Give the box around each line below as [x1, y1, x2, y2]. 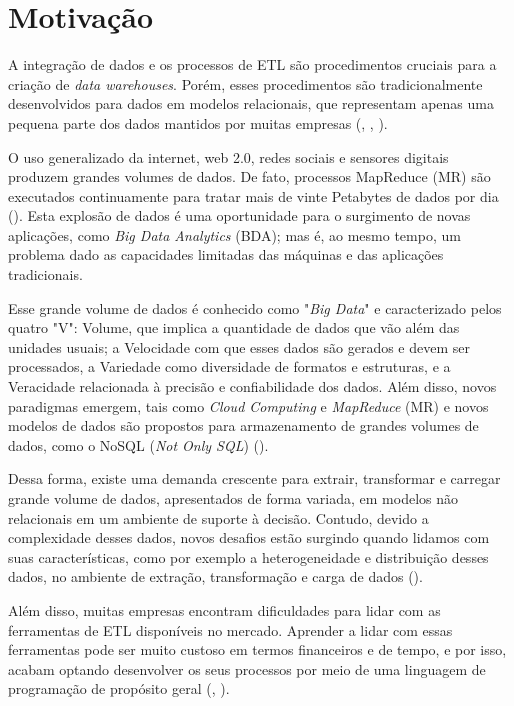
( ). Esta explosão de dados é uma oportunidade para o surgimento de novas [8, 205, 471, 226]
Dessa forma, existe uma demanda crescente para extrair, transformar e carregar [8, 468, 501, 489]
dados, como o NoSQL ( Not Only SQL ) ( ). [8, 434, 269, 455]
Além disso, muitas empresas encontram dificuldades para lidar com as [8, 599, 441, 620]
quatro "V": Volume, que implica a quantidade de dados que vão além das [8, 317, 460, 338]
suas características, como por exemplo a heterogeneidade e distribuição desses [8, 546, 489, 567]
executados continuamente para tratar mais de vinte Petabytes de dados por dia [8, 185, 499, 206]
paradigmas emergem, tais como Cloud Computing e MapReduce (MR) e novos [8, 395, 489, 416]
